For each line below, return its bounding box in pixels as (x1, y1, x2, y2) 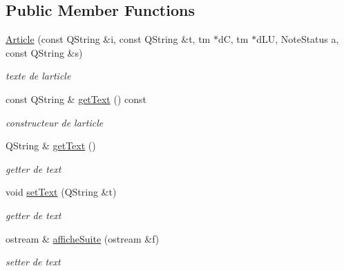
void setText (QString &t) (6, 185, 117, 199)
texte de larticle (6, 68, 71, 83)
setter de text (6, 254, 61, 269)
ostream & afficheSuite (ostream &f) (6, 231, 160, 245)
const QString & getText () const (6, 91, 146, 106)
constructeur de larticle (6, 115, 104, 129)
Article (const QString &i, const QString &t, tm (6, 32, 211, 46)
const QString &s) (6, 45, 83, 59)
